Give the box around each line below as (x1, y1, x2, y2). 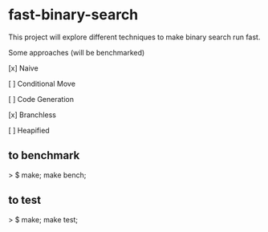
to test (8, 193, 42, 207)
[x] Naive (8, 63, 39, 73)
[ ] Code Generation (8, 94, 75, 104)
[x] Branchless (8, 110, 56, 120)
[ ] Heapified (8, 125, 50, 135)
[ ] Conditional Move (8, 79, 76, 88)
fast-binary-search (8, 6, 139, 24)
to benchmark (8, 149, 80, 162)
